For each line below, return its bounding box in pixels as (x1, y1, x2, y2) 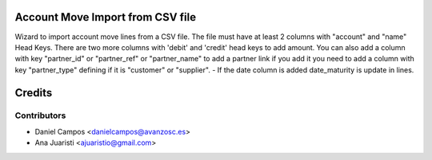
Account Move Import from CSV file (14, 10, 196, 24)
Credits (14, 86, 53, 100)
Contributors (14, 110, 66, 121)
